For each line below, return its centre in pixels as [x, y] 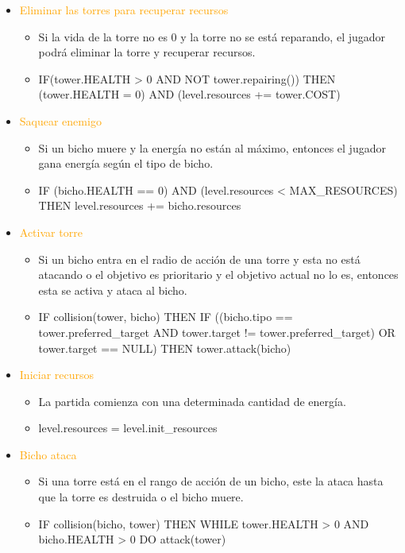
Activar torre [51, 232]
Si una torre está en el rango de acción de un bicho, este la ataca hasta [211, 481]
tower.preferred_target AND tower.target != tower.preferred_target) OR [217, 332]
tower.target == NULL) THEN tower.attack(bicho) [165, 348]
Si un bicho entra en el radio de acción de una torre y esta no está [199, 259]
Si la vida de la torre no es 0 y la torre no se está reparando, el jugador [212, 36]
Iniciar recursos [57, 375]
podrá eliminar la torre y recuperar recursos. [147, 52]
